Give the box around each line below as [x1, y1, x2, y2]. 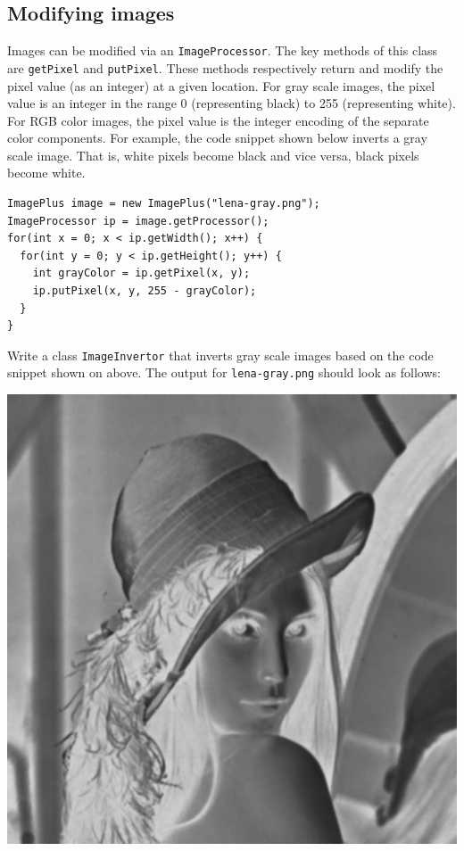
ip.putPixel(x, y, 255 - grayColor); [32, 285, 257, 298]
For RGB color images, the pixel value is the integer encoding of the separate [7, 111, 429, 129]
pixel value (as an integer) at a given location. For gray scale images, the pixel [7, 76, 435, 95]
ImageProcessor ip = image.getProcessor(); [7, 214, 269, 227]
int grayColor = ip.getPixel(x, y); [32, 267, 251, 280]
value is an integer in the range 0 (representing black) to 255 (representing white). [7, 94, 456, 112]
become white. [7, 163, 86, 182]
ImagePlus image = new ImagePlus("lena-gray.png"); [7, 197, 320, 211]
